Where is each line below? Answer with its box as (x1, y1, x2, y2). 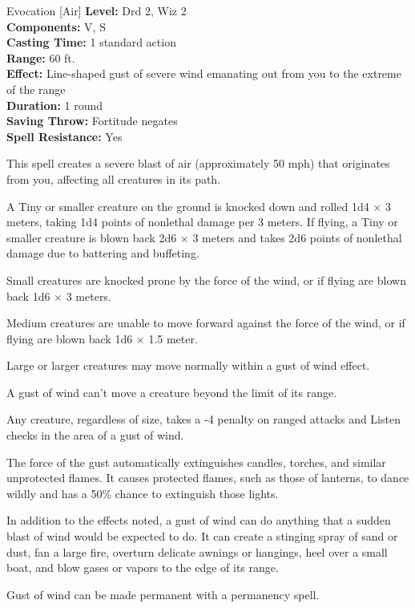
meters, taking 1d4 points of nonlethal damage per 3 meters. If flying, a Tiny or (6, 213, 398, 230)
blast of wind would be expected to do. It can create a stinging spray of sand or (6, 528, 398, 545)
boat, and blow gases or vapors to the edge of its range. (6, 559, 279, 576)
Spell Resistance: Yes (6, 128, 123, 144)
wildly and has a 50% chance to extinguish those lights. (6, 484, 279, 501)
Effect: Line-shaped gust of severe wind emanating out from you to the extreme (6, 65, 401, 82)
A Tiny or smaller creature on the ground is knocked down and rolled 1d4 (6, 197, 369, 214)
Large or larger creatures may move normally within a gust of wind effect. (6, 357, 370, 374)
